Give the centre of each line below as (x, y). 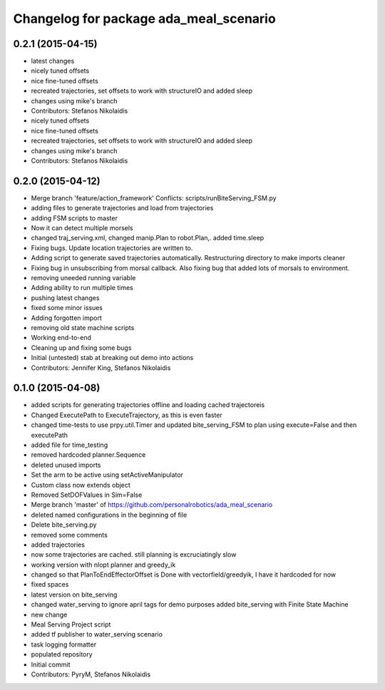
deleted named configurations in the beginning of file (109, 515)
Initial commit (51, 664)
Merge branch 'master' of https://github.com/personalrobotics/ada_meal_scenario (152, 505)
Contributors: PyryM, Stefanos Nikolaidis (91, 674)
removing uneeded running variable (83, 278)
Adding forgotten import (67, 318)
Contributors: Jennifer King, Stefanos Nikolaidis (101, 368)
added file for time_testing (70, 445)
